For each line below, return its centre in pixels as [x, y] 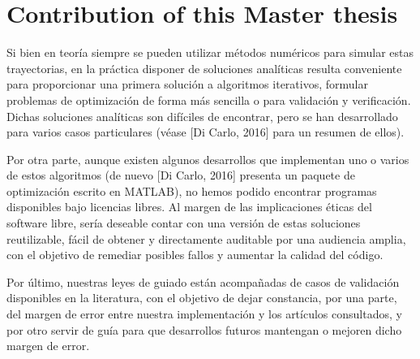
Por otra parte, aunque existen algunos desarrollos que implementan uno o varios [208, 159]
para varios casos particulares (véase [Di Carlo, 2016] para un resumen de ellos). [206, 132]
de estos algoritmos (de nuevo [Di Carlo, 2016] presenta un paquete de [181, 175]
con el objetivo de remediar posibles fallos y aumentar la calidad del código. [195, 255]
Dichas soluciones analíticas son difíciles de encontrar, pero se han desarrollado [202, 116]
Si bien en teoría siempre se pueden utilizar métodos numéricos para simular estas [210, 52]
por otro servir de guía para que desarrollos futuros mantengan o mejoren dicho [204, 329]
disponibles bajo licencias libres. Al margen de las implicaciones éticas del [189, 207]
